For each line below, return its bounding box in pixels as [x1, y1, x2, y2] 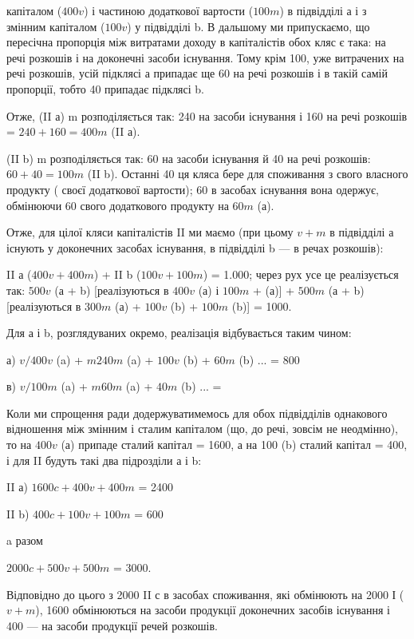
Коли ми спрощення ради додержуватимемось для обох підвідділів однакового [6, 404, 388, 421]
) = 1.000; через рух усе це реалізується [203, 266, 399, 283]
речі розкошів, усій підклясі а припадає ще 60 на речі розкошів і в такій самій [6, 65, 388, 81]
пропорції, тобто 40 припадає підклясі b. [6, 80, 204, 97]
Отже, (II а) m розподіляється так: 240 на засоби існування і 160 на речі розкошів [6, 107, 408, 124]
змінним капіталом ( [6, 18, 105, 34]
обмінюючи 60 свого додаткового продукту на [6, 196, 229, 213]
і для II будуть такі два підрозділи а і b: [6, 451, 202, 468]
